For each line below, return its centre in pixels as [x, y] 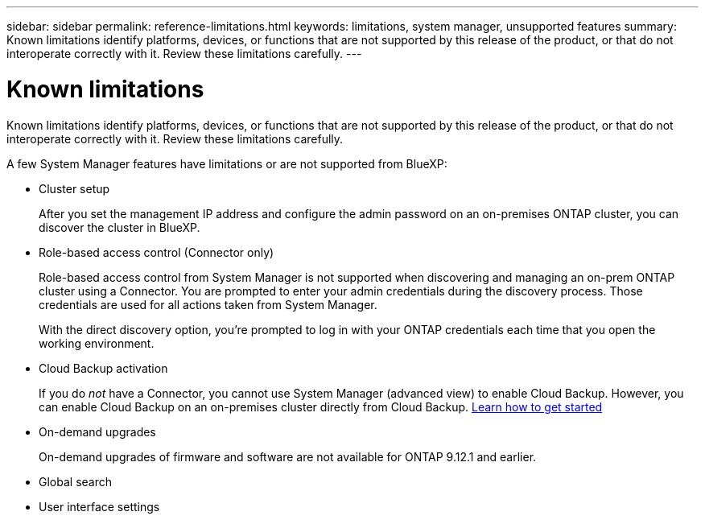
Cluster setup [74, 188]
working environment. [97, 343]
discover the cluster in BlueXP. [120, 227]
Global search [75, 481]
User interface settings [99, 506]
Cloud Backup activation [103, 368]
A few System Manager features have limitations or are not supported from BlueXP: [227, 163]
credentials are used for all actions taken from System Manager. [208, 304]
